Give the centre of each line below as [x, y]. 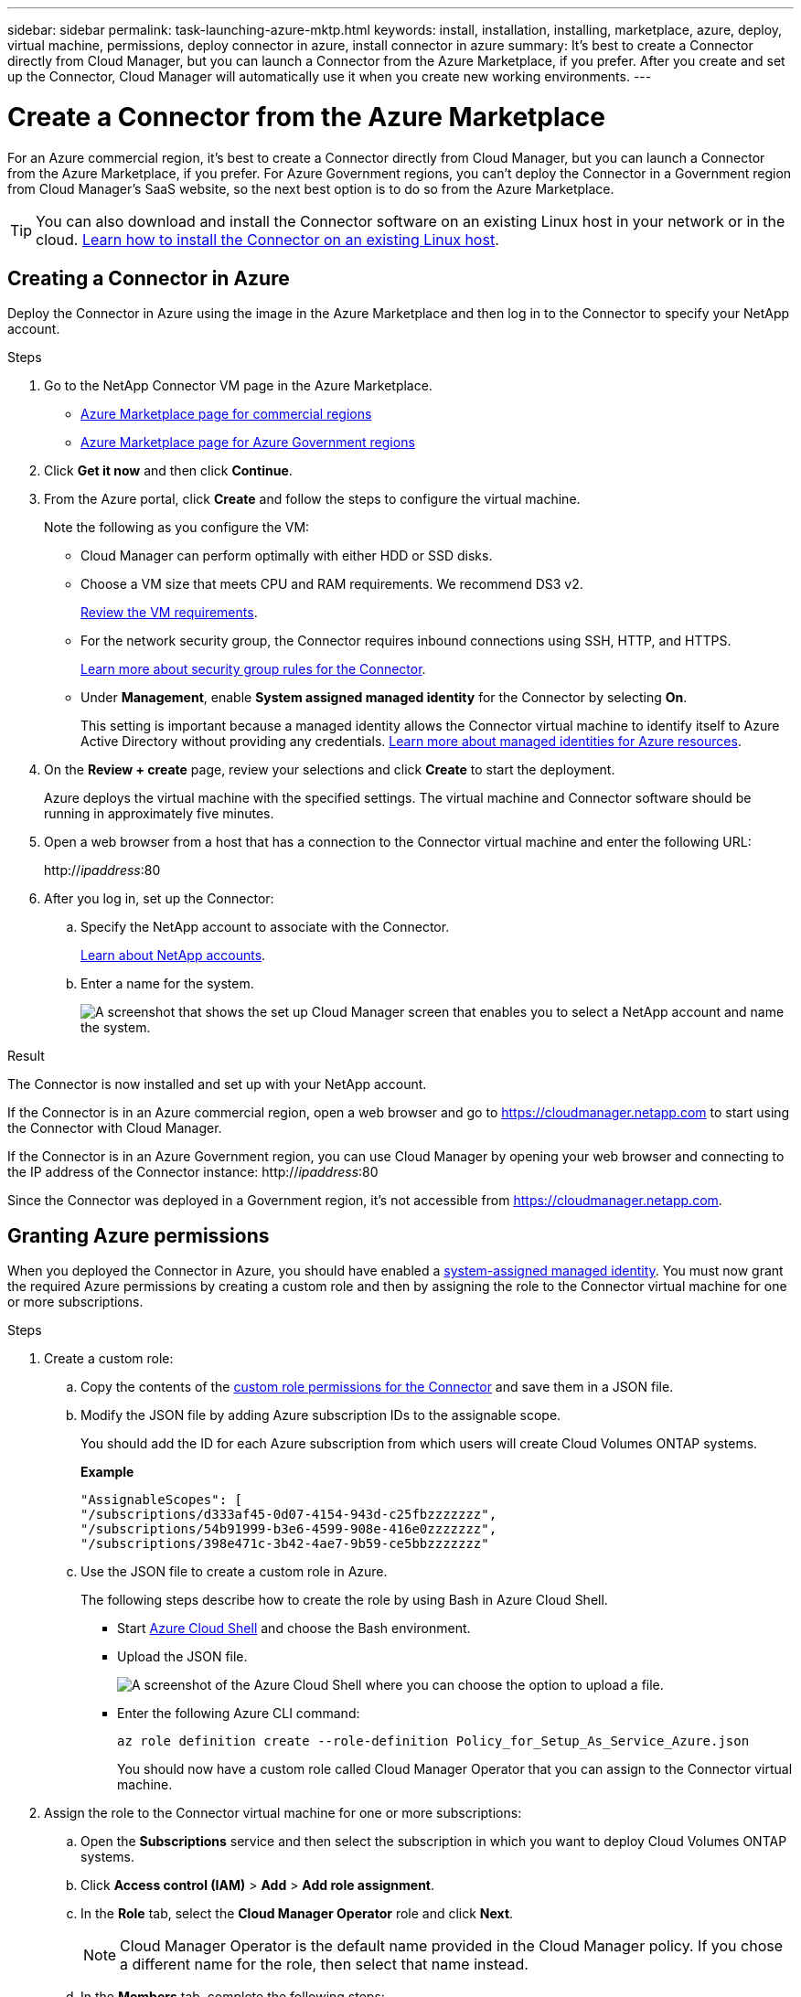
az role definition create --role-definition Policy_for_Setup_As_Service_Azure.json [433, 1741]
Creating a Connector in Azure [149, 278]
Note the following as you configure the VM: [177, 528]
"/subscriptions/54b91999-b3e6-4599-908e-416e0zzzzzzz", [289, 1529]
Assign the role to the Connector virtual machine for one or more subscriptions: [283, 1813]
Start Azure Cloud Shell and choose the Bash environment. [294, 1629]
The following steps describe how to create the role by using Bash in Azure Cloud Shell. [344, 1600]
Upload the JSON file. [182, 1657]
